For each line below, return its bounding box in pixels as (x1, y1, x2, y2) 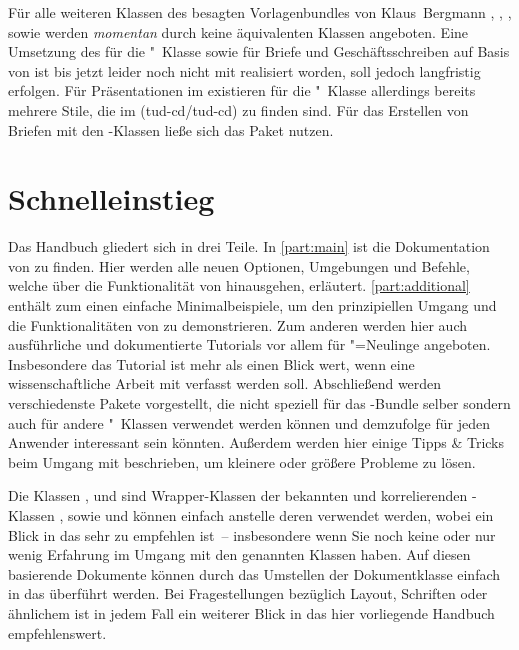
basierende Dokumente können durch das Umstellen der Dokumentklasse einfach (8, 563, 501, 584)
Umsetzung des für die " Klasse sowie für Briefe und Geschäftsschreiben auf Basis (8, 41, 510, 62)
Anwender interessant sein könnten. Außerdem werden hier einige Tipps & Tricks (8, 432, 505, 453)
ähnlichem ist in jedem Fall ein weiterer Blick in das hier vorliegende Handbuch (8, 602, 495, 623)
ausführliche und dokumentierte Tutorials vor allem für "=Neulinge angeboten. (8, 334, 491, 355)
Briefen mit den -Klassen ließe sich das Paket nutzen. (8, 119, 334, 140)
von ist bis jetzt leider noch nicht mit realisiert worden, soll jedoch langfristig (8, 60, 481, 81)
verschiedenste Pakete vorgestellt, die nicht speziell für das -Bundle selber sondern (8, 393, 511, 414)
